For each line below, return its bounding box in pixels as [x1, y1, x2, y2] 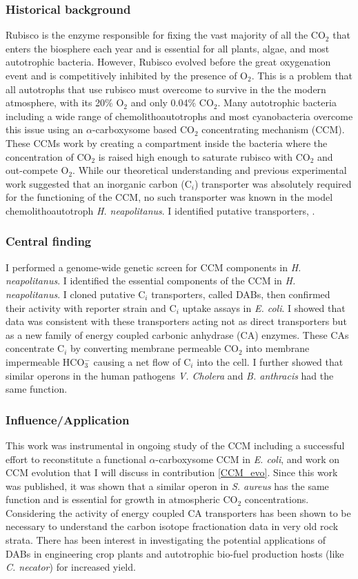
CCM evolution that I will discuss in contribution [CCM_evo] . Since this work [6, 465, 338, 480]
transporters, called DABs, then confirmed [151, 286, 330, 301]
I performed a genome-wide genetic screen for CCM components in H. [6, 259, 301, 274]
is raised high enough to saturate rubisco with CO [98, 149, 310, 164]
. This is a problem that [251, 68, 353, 82]
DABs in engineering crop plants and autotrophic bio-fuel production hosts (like [6, 546, 344, 560]
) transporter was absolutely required [194, 176, 352, 190]
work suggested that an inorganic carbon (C [6, 176, 192, 190]
